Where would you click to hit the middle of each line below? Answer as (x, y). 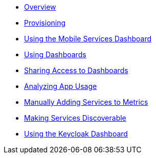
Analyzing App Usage (61, 86)
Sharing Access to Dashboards (76, 70)
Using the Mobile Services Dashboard (88, 39)
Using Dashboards (55, 54)
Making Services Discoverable (75, 118)
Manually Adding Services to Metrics (86, 102)
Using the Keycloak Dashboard (76, 134)
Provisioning (45, 23)
